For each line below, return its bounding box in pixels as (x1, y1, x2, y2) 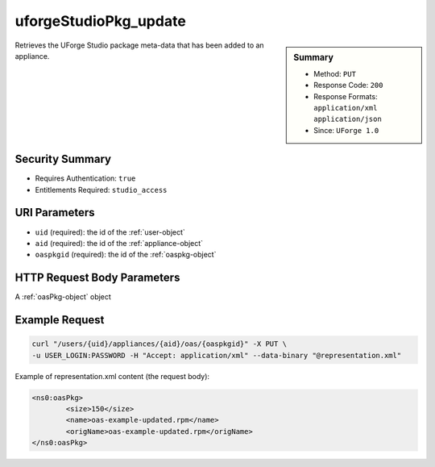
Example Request (14, 313, 105, 327)
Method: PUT (313, 69, 356, 78)
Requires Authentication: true (35, 173, 136, 183)
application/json (313, 115, 382, 124)
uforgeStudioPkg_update (14, 12, 187, 30)
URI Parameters (14, 206, 96, 219)
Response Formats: (313, 91, 378, 101)
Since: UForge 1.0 (313, 125, 379, 135)
